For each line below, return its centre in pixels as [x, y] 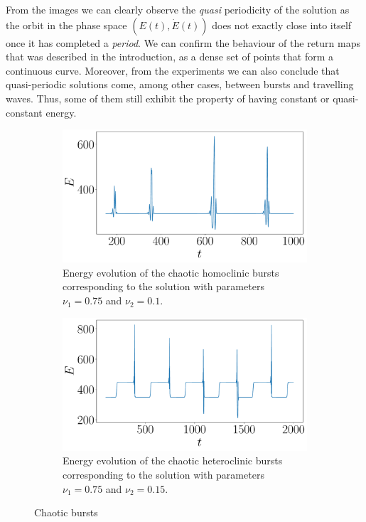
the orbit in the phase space [66, 25]
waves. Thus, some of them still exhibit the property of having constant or [168, 98]
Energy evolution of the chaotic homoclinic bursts [171, 272]
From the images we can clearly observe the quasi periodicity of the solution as [178, 9]
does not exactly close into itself [282, 25]
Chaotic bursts [66, 512]
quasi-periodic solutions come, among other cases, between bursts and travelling [180, 84]
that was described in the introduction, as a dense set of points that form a [170, 57]
